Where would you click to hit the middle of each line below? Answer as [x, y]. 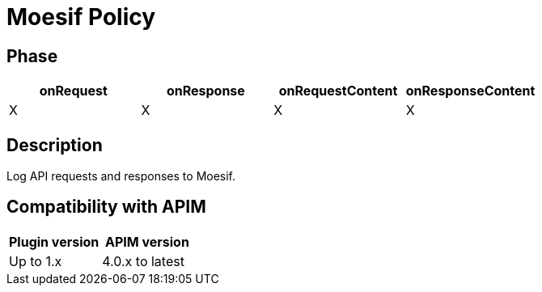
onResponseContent [470, 91]
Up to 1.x [36, 261]
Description [55, 145]
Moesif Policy [81, 17]
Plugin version [54, 241]
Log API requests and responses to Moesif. [121, 176]
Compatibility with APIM [106, 207]
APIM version [147, 241]
